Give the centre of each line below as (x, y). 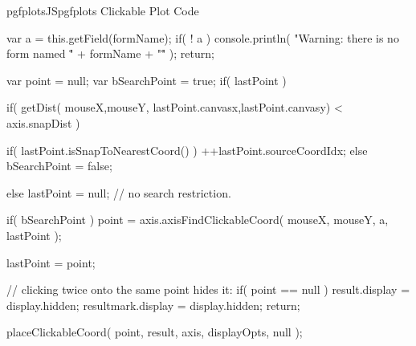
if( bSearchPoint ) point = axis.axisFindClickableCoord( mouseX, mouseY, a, (198, 220)
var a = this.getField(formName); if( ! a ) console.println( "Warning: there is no (203, 37)
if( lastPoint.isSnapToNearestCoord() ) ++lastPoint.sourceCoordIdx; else (187, 150)
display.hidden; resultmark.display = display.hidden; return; (153, 305)
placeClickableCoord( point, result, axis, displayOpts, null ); (155, 332)
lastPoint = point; (51, 262)
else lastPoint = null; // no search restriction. (119, 192)
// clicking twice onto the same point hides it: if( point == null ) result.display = (208, 289)
